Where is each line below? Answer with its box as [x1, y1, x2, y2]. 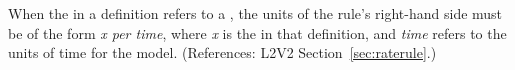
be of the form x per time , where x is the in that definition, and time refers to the [8, 22, 507, 43]
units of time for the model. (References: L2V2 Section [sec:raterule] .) [8, 42, 437, 63]
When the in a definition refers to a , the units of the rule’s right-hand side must [8, 3, 503, 23]
